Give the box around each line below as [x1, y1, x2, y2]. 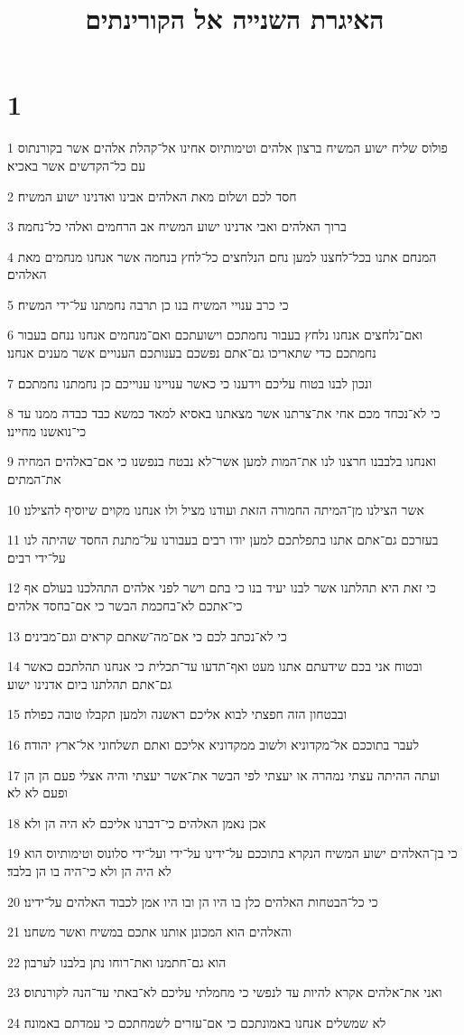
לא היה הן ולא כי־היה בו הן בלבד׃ [7, 861, 172, 880]
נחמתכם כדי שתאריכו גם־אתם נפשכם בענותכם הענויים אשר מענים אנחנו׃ [7, 343, 376, 362]
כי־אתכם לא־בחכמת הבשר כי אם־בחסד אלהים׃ [7, 596, 243, 614]
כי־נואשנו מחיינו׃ [7, 421, 87, 440]
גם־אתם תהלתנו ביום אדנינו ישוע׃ [7, 674, 172, 693]
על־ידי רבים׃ [7, 547, 66, 566]
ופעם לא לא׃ [7, 783, 68, 802]
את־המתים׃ [7, 470, 61, 489]
